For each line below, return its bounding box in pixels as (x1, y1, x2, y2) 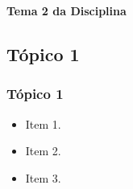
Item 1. (25, 115, 61, 132)
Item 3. (25, 169, 61, 186)
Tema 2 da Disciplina (6, 2, 127, 18)
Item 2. (25, 142, 61, 159)
